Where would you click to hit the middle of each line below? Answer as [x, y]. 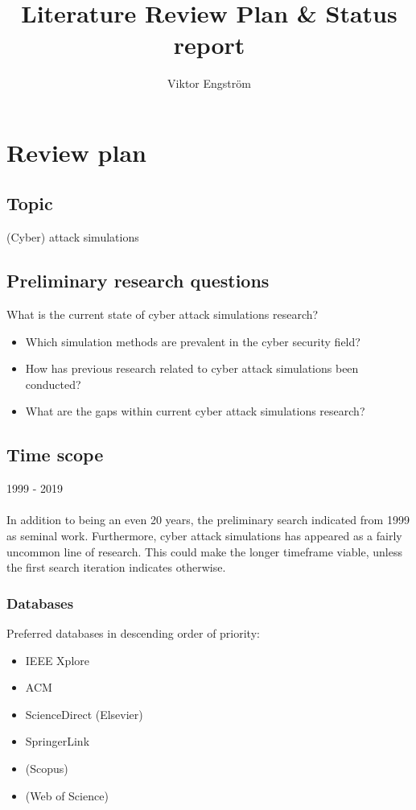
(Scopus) [47, 769]
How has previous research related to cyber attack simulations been [192, 368]
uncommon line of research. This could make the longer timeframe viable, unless [204, 551]
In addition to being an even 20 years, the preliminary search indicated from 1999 [208, 520]
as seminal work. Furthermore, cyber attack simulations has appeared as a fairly [204, 536]
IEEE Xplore [57, 660]
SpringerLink [58, 741]
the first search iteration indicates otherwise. [116, 567]
